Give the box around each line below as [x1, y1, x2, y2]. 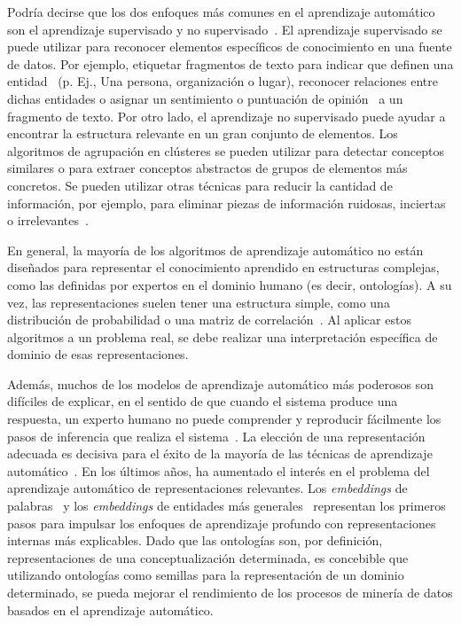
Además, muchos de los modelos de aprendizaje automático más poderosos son [7, 374, 434, 393]
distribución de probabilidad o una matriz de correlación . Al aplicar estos [7, 310, 411, 329]
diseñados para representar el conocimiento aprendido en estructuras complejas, [7, 258, 440, 277]
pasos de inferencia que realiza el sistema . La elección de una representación [7, 426, 426, 445]
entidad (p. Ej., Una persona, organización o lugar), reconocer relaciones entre [7, 72, 438, 90]
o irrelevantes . [7, 211, 89, 230]
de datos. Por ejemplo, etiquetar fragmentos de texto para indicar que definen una [7, 54, 454, 73]
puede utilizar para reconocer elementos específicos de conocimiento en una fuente [7, 37, 452, 56]
